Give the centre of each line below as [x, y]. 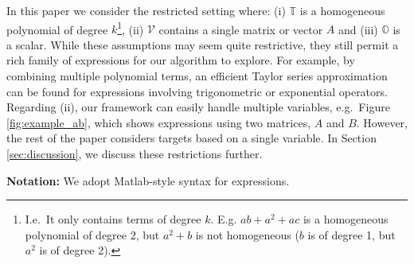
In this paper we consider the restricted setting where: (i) [146, 10]
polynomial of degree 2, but [92, 234]
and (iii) [358, 29]
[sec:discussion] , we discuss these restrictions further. [135, 153]
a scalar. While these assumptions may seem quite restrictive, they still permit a [203, 44]
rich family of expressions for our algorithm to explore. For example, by [181, 60]
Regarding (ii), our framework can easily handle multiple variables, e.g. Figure [198, 107]
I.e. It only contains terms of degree [113, 219]
